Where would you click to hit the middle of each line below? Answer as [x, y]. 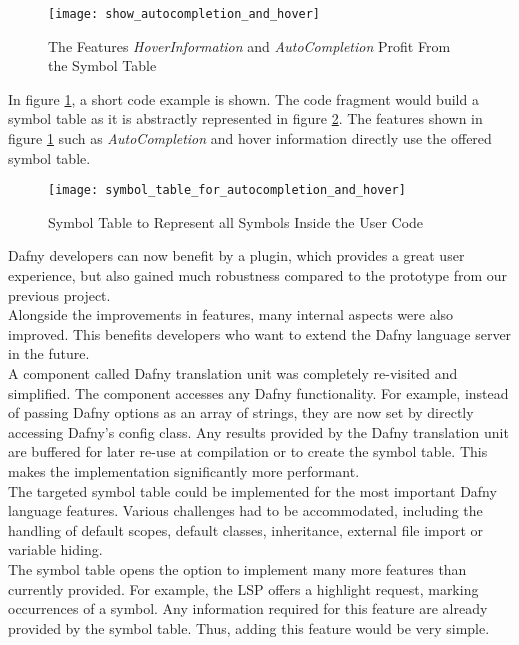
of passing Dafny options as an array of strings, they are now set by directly [241, 412]
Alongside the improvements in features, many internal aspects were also [231, 314]
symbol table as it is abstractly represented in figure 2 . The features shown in [245, 118]
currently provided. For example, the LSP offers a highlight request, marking [243, 588]
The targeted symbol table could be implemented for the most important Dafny [252, 490]
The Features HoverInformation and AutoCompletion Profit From [249, 45]
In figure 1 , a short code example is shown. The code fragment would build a [243, 98]
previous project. [59, 294]
